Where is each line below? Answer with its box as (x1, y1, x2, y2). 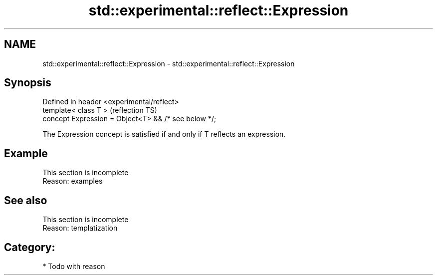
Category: (4, 241, 55, 254)
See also (4, 194, 47, 207)
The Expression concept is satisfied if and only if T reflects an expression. (42, 130, 286, 139)
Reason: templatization (42, 224, 118, 233)
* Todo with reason (42, 262, 105, 271)
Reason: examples (42, 177, 103, 186)
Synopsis (4, 76, 51, 89)
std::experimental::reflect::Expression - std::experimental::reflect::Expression (42, 59, 295, 68)
